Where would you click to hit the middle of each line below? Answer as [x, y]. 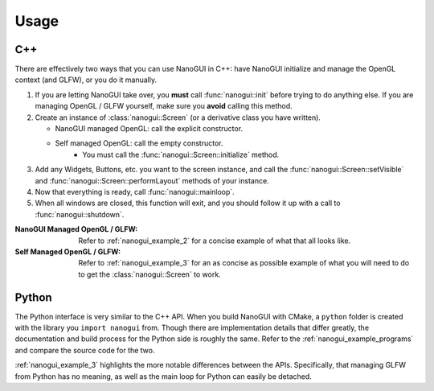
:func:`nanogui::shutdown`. [80, 214]
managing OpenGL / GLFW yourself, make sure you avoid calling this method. [164, 106]
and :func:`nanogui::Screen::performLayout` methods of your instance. [152, 180]
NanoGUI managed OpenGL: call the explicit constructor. [149, 129]
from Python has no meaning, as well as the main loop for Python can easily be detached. [164, 376]
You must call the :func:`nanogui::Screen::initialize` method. [181, 154]
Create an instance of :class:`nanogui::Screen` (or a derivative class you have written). [178, 117]
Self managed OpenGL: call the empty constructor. [139, 143]
